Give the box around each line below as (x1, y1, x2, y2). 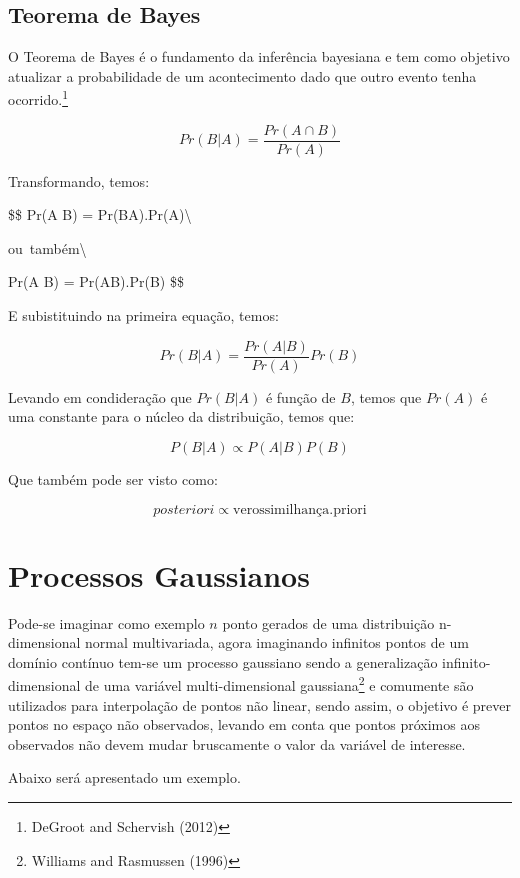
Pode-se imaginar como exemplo (8, 612, 205, 633)
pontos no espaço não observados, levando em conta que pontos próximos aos (8, 714, 480, 735)
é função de (265, 386, 336, 407)
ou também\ (8, 237, 87, 258)
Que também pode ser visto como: (8, 468, 218, 489)
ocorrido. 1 (8, 86, 68, 110)
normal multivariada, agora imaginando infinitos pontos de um (85, 632, 469, 653)
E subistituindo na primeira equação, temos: (8, 305, 279, 326)
